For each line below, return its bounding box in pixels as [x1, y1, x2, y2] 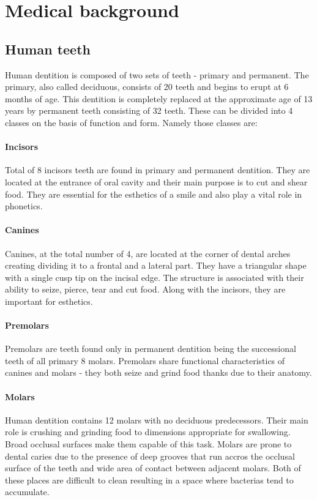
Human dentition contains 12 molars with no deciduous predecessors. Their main [5, 413, 308, 426]
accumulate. [5, 485, 50, 498]
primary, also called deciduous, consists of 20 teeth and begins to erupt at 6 [5, 80, 289, 93]
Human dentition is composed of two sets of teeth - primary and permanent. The [5, 68, 309, 81]
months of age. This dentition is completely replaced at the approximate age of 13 [5, 92, 313, 105]
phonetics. [5, 200, 43, 212]
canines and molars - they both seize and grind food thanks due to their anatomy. [5, 366, 312, 379]
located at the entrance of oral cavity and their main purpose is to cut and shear [5, 175, 308, 188]
